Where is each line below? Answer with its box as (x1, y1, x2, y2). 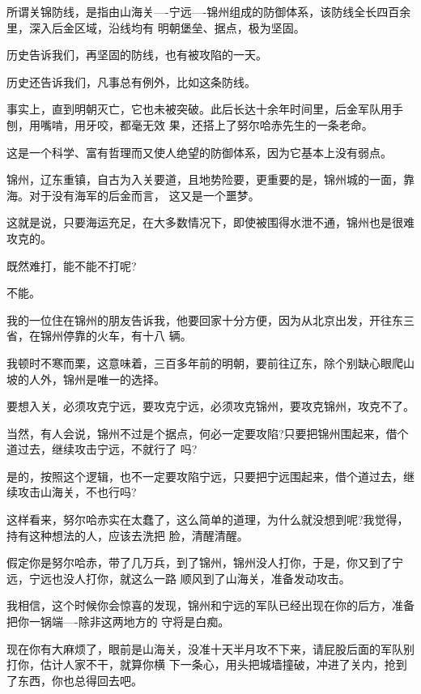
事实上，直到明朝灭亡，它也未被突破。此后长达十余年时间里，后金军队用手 (6, 100, 403, 117)
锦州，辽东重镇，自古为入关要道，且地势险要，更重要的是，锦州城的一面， (6, 171, 403, 188)
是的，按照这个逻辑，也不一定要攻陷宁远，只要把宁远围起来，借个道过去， (6, 467, 403, 484)
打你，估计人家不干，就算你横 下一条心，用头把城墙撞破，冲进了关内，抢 (6, 656, 396, 673)
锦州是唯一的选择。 (62, 370, 165, 387)
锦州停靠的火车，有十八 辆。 (40, 327, 192, 344)
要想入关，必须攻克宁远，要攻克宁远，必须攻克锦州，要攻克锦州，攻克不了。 (6, 398, 415, 415)
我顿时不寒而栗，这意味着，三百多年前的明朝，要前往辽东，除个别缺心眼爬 (6, 354, 403, 371)
